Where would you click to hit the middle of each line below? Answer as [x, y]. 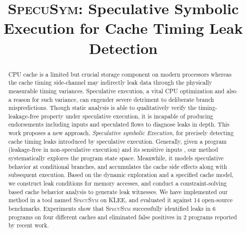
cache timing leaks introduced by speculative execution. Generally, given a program [117, 141]
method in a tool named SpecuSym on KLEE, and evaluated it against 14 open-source [120, 200]
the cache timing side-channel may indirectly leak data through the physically [110, 82]
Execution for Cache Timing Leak [123, 28]
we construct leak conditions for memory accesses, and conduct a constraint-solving [117, 183]
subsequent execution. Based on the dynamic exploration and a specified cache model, [121, 175]
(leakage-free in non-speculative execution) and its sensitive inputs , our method [113, 150]
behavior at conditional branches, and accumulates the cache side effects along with [118, 166]
